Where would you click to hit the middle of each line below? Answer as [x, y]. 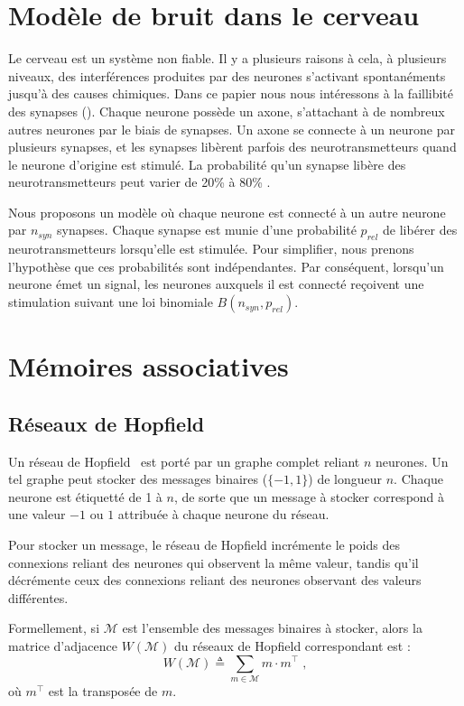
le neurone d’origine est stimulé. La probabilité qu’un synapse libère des [207, 164]
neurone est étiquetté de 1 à [85, 496]
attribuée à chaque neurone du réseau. [223, 514]
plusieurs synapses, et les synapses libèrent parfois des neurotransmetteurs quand [232, 147]
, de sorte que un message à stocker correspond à [309, 496]
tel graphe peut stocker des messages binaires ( [138, 479]
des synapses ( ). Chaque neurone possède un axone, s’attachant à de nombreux [227, 111]
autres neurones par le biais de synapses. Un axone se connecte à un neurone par [232, 129]
